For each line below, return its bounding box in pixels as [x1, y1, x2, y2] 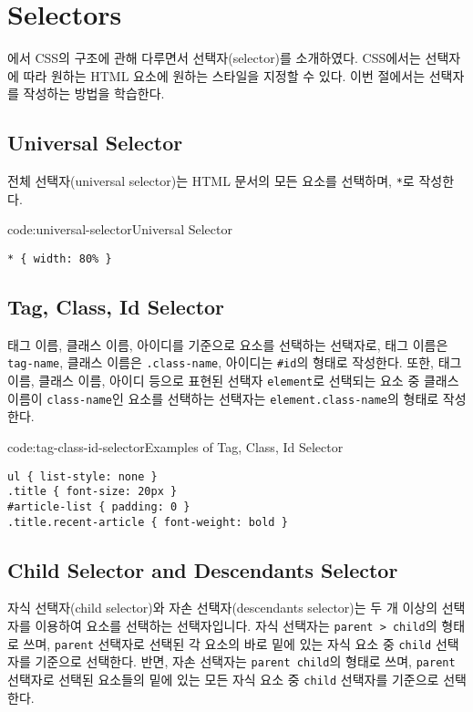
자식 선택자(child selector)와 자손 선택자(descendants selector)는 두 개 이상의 [7, 598, 438, 617]
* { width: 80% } [7, 252, 112, 265]
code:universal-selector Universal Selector [7, 220, 232, 239]
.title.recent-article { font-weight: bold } [7, 515, 288, 529]
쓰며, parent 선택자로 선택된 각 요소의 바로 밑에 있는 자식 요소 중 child [23, 634, 432, 653]
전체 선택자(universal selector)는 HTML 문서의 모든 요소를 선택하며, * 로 [7, 171, 415, 191]
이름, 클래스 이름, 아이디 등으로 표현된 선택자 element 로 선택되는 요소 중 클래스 [7, 371, 459, 390]
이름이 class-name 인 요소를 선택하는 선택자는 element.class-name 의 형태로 [7, 388, 439, 408]
